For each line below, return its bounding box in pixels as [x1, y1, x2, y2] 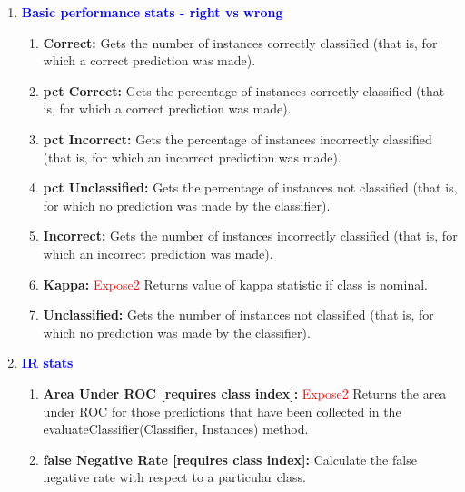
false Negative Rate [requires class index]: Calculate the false [43, 449, 417, 468]
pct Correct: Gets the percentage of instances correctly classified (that [43, 81, 445, 100]
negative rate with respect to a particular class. [43, 467, 306, 487]
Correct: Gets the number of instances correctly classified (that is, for [43, 33, 438, 52]
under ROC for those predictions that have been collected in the [43, 401, 401, 420]
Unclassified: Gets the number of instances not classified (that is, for [43, 305, 434, 324]
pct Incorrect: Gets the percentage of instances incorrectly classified [43, 129, 432, 148]
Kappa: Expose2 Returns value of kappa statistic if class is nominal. [43, 274, 428, 293]
